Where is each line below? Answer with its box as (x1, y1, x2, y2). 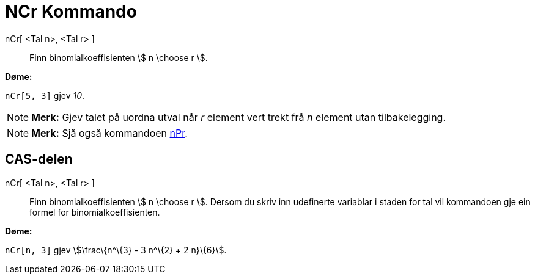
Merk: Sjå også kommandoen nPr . (31, 126, 188, 139)
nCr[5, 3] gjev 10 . (5, 90, 85, 101)
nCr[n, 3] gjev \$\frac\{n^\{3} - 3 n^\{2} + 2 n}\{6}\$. (5, 244, 227, 255)
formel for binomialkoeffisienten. (29, 206, 160, 217)
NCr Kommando (5, 1, 137, 22)
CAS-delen (5, 151, 73, 167)
